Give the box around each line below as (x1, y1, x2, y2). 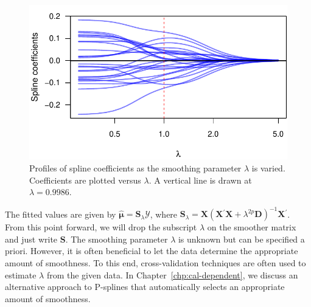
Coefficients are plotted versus (29, 173, 141, 186)
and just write (5, 232, 58, 245)
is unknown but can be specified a (178, 232, 305, 245)
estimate (5, 268, 37, 281)
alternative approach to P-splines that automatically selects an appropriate (5, 280, 285, 293)
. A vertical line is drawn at (149, 173, 252, 186)
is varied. (251, 161, 285, 174)
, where (150, 207, 178, 220)
